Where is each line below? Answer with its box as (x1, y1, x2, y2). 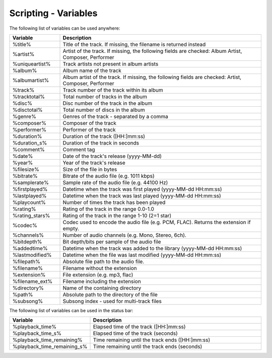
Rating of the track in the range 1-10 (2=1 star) (62, 212, 172, 219)
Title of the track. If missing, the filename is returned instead (62, 41, 206, 48)
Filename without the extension (62, 264, 137, 271)
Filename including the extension (62, 277, 141, 284)
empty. (62, 225, 80, 232)
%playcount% (12, 199, 46, 206)
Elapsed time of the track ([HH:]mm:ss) (93, 323, 186, 330)
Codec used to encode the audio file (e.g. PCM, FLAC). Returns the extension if (62, 219, 251, 226)
